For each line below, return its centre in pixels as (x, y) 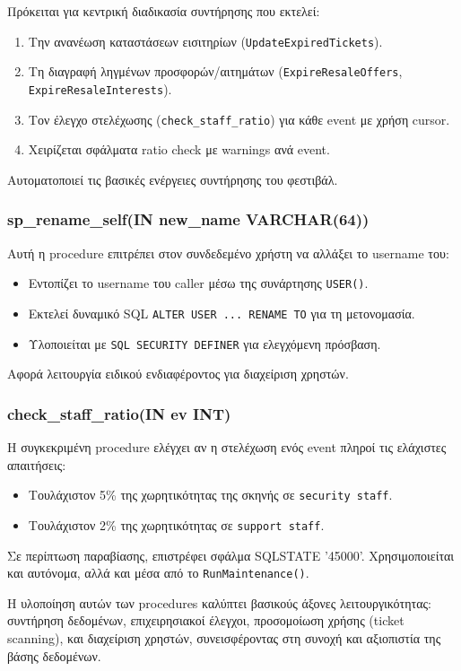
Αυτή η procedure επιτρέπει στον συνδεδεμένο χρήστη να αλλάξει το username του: (228, 253)
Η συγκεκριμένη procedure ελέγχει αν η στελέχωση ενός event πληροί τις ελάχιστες (227, 447)
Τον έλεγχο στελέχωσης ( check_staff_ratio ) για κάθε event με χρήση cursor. (239, 119)
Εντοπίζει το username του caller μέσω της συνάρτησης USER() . (198, 283)
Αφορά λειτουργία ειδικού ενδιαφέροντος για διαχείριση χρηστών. (178, 374)
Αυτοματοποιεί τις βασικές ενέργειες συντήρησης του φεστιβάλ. (173, 179)
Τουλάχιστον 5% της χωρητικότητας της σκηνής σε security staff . (210, 495)
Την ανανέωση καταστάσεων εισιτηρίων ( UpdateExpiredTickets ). (205, 41)
